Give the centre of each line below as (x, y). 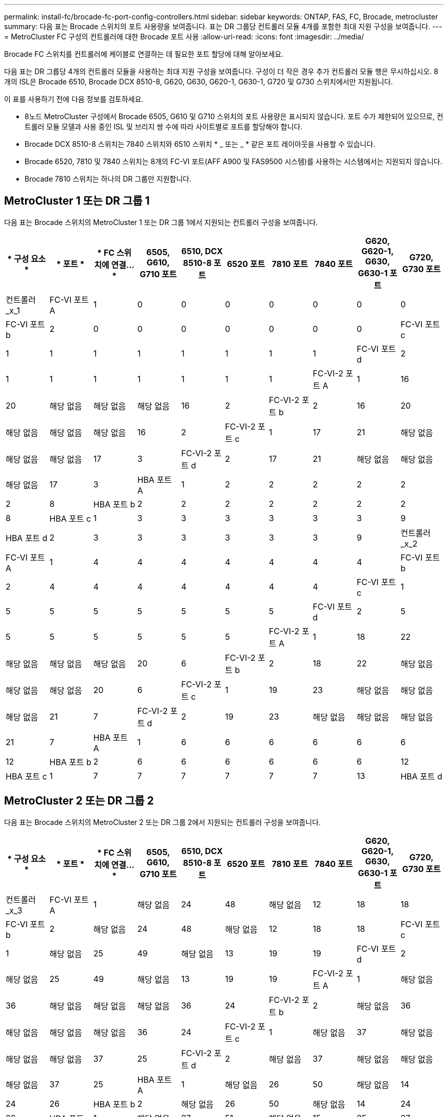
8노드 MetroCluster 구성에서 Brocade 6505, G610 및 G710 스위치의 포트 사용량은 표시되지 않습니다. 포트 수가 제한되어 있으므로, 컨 (234, 116)
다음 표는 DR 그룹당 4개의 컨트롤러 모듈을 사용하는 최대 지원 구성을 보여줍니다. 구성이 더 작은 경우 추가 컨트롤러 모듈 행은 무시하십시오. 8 (221, 71)
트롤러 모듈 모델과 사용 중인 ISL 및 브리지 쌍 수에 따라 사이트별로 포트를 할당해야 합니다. (164, 127)
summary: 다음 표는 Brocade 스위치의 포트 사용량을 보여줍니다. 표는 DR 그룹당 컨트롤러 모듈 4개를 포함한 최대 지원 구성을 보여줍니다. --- (223, 26)
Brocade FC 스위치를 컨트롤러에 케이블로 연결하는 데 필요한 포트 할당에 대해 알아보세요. (144, 54)
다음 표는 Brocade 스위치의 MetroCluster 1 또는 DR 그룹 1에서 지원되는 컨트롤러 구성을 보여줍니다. (161, 222)
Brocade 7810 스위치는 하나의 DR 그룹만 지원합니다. (108, 179)
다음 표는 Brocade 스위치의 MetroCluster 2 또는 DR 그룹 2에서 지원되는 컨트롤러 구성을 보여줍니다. (163, 822)
